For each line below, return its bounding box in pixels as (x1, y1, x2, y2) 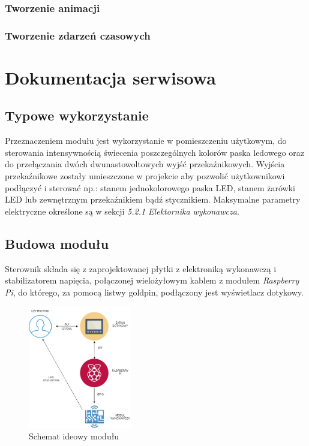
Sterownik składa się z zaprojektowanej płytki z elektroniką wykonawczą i (5, 262, 277, 275)
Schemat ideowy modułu (29, 430, 119, 442)
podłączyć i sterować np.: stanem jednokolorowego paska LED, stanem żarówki (5, 181, 296, 194)
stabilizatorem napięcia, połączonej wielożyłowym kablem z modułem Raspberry (5, 274, 299, 287)
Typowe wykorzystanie (5, 106, 149, 125)
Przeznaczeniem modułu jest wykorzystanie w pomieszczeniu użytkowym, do (5, 134, 287, 147)
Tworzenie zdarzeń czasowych (5, 28, 151, 43)
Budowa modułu (5, 234, 109, 252)
